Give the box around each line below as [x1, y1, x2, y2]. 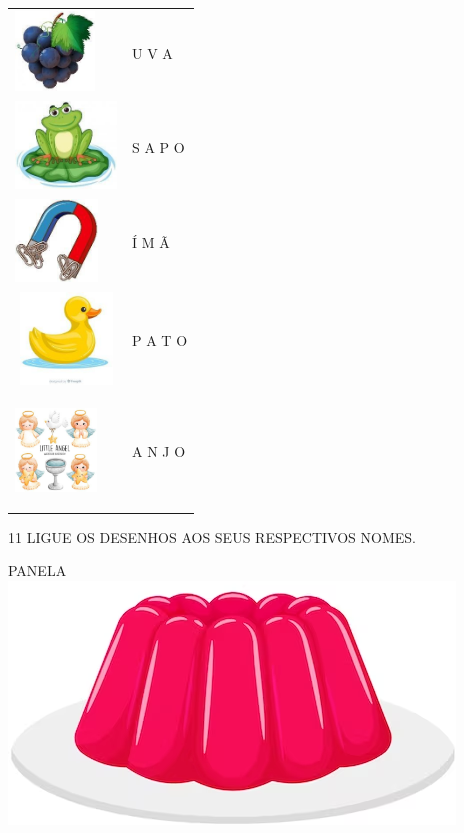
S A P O [132, 136, 185, 157]
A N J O [132, 441, 186, 462]
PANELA [8, 560, 67, 581]
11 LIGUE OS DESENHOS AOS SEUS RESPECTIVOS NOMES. [8, 526, 416, 547]
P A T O [132, 330, 188, 351]
